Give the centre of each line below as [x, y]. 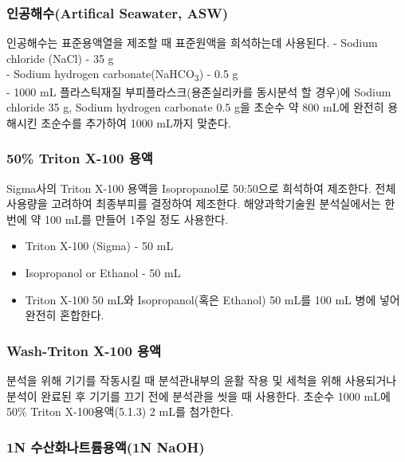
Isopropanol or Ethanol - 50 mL [103, 272]
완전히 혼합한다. [65, 315]
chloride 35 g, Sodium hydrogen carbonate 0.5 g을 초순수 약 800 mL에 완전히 [195, 107]
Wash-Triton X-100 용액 [84, 350]
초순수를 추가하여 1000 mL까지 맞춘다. [136, 122]
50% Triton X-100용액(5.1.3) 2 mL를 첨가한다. [120, 411]
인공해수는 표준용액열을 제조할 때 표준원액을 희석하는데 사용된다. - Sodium [192, 43]
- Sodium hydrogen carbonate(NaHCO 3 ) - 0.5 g [122, 75]
